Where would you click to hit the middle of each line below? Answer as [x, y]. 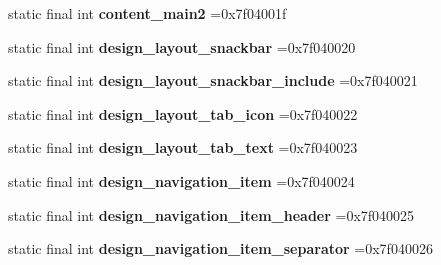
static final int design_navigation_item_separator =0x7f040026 [220, 248]
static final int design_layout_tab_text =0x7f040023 [183, 147]
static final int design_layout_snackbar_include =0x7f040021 [213, 80]
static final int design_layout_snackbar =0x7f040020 [182, 46]
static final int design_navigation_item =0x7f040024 [181, 180]
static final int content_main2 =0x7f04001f [147, 13]
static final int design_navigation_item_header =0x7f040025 [211, 214]
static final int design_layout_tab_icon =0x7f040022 [183, 113]
